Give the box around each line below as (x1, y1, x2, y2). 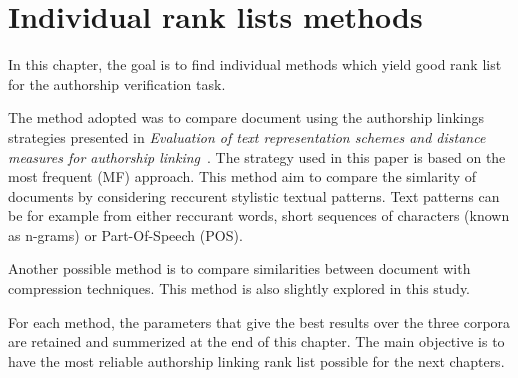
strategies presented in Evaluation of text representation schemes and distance (8, 126, 486, 147)
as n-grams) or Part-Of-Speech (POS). (8, 224, 243, 245)
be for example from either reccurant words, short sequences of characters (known (8, 205, 510, 226)
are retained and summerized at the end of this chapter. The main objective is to (8, 331, 505, 352)
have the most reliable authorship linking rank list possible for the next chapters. (8, 350, 505, 371)
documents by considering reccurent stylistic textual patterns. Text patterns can (8, 185, 500, 206)
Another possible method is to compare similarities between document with (8, 258, 471, 279)
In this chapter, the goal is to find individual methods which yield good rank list (8, 54, 502, 75)
